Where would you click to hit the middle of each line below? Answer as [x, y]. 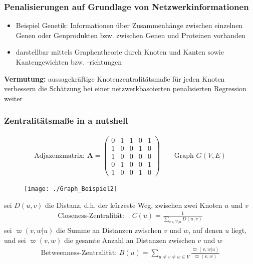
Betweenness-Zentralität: [79, 253]
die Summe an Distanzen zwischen [109, 230]
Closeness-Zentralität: [91, 216]
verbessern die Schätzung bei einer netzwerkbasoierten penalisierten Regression [125, 88]
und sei [15, 240]
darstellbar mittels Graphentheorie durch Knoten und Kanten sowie [120, 52]
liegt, [239, 230]
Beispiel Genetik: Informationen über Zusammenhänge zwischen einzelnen [129, 25]
